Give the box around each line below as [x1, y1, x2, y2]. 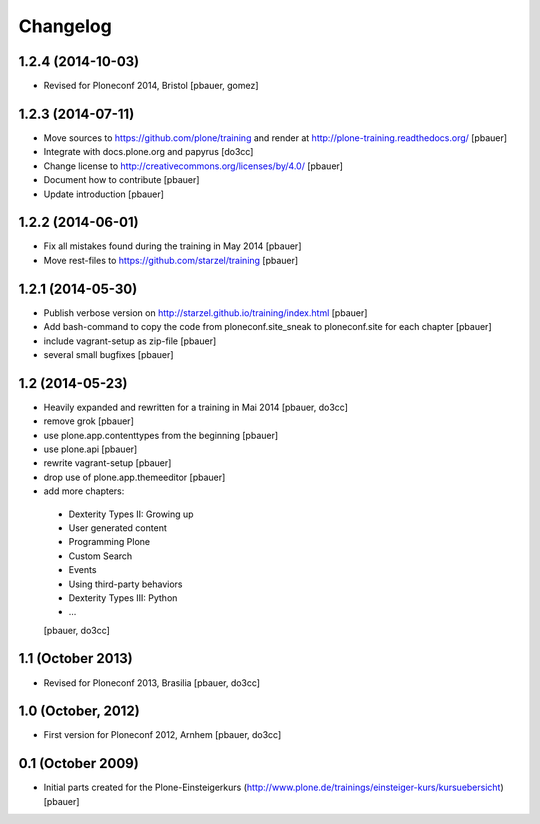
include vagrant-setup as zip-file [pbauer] [43, 335, 217, 347]
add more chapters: [43, 485, 125, 497]
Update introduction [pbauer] [43, 188, 165, 200]
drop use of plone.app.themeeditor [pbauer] [43, 471, 226, 483]
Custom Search [68, 550, 133, 562]
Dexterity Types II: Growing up [68, 508, 194, 520]
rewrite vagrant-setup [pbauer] [43, 457, 172, 469]
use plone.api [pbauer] [43, 443, 138, 455]
